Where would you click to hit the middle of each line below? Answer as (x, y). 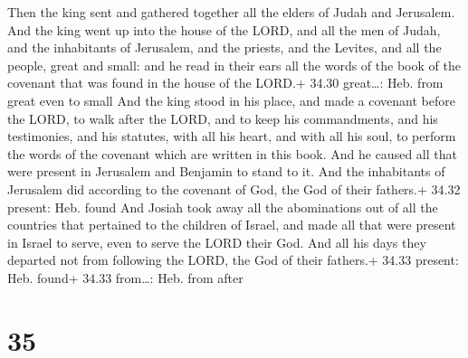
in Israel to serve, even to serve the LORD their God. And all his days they (217, 242)
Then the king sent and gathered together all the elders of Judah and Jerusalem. (231, 12)
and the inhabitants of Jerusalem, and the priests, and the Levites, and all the (224, 47)
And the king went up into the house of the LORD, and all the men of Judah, (224, 29)
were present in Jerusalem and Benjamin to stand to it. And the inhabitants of (226, 171)
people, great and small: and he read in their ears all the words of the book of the (234, 65)
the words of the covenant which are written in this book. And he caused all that (232, 153)
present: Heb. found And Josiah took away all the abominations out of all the (223, 207)
